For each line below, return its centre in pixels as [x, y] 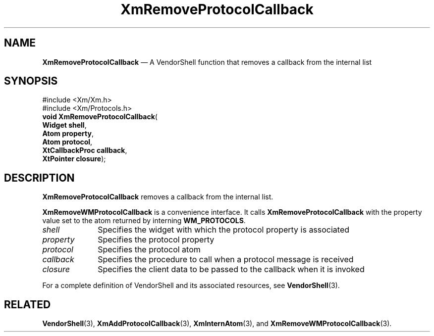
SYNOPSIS [31, 81]
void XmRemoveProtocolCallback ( [100, 117]
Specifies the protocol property [156, 240]
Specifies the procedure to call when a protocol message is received [226, 260]
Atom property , [68, 134]
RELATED [27, 304]
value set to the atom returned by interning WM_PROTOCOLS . [144, 221]
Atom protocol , [67, 142]
